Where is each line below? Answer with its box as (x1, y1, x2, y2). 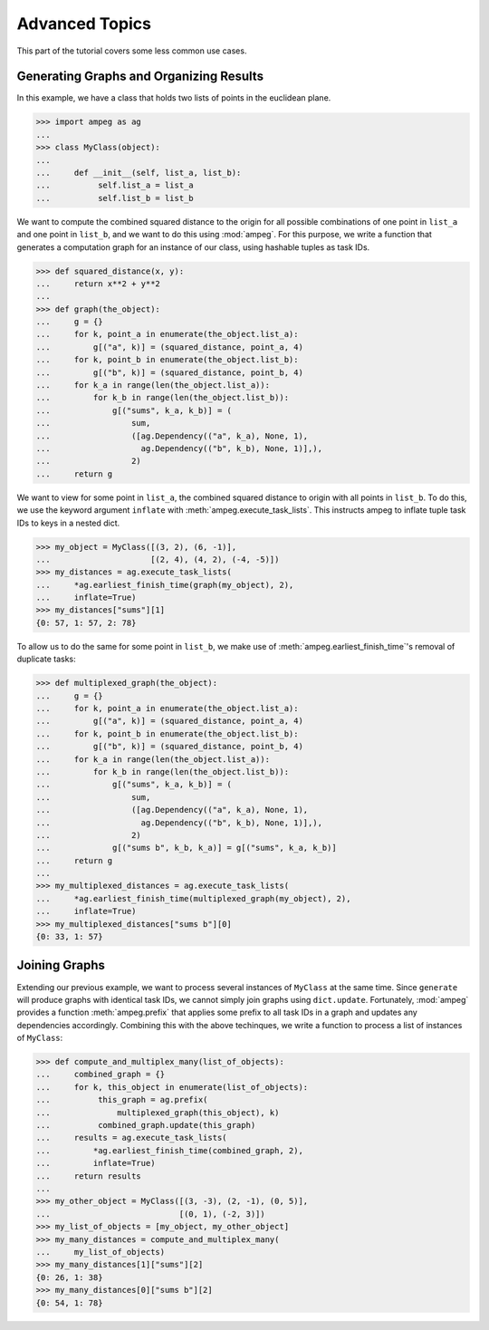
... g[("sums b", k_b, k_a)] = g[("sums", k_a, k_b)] (35, 843, 337, 853)
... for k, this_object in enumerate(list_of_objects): (35, 1082, 309, 1092)
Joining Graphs (16, 958, 106, 973)
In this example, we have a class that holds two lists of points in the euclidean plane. (16, 92, 331, 103)
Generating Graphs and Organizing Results (16, 69, 264, 84)
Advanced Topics (16, 14, 151, 34)
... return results (35, 1171, 142, 1181)
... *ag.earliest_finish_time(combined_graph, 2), (35, 1145, 303, 1155)
